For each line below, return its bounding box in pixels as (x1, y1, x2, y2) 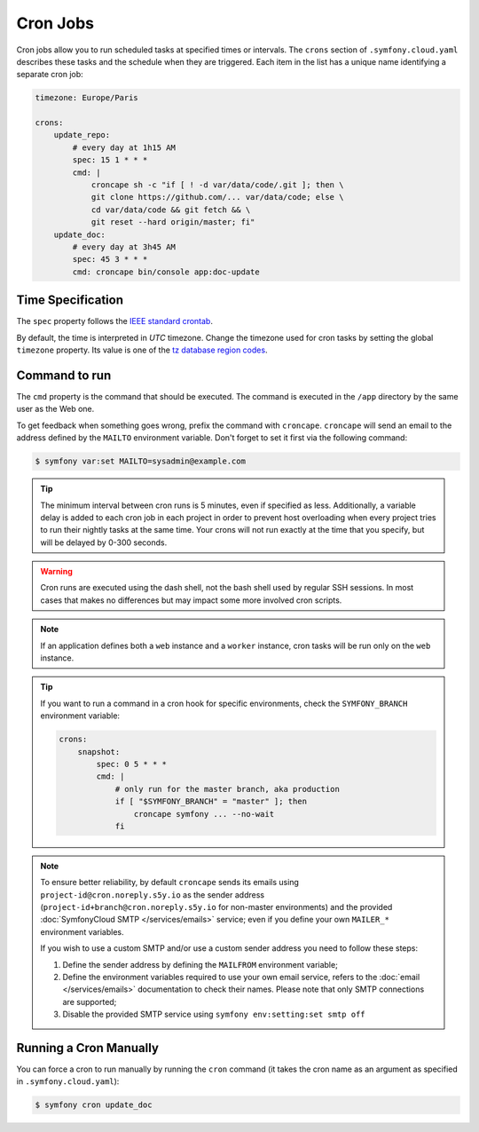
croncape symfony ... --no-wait (133, 809, 275, 819)
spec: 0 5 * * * (96, 759, 168, 769)
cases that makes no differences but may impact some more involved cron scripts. (40, 595, 342, 606)
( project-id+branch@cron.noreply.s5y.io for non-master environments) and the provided (40, 902, 393, 913)
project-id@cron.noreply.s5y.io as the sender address (40, 889, 265, 900)
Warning (40, 566, 73, 577)
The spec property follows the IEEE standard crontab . (16, 316, 213, 327)
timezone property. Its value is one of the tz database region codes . (16, 344, 268, 355)
